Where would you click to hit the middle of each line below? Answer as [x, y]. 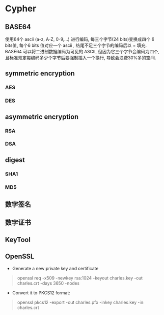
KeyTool [18, 240]
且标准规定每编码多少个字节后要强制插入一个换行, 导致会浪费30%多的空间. [81, 58]
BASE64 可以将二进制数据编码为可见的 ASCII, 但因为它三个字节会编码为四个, [82, 52]
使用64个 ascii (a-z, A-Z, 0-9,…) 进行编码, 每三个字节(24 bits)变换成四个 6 [80, 39]
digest [15, 160]
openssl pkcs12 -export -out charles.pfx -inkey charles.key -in [80, 302]
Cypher [21, 9]
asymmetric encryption [42, 117]
